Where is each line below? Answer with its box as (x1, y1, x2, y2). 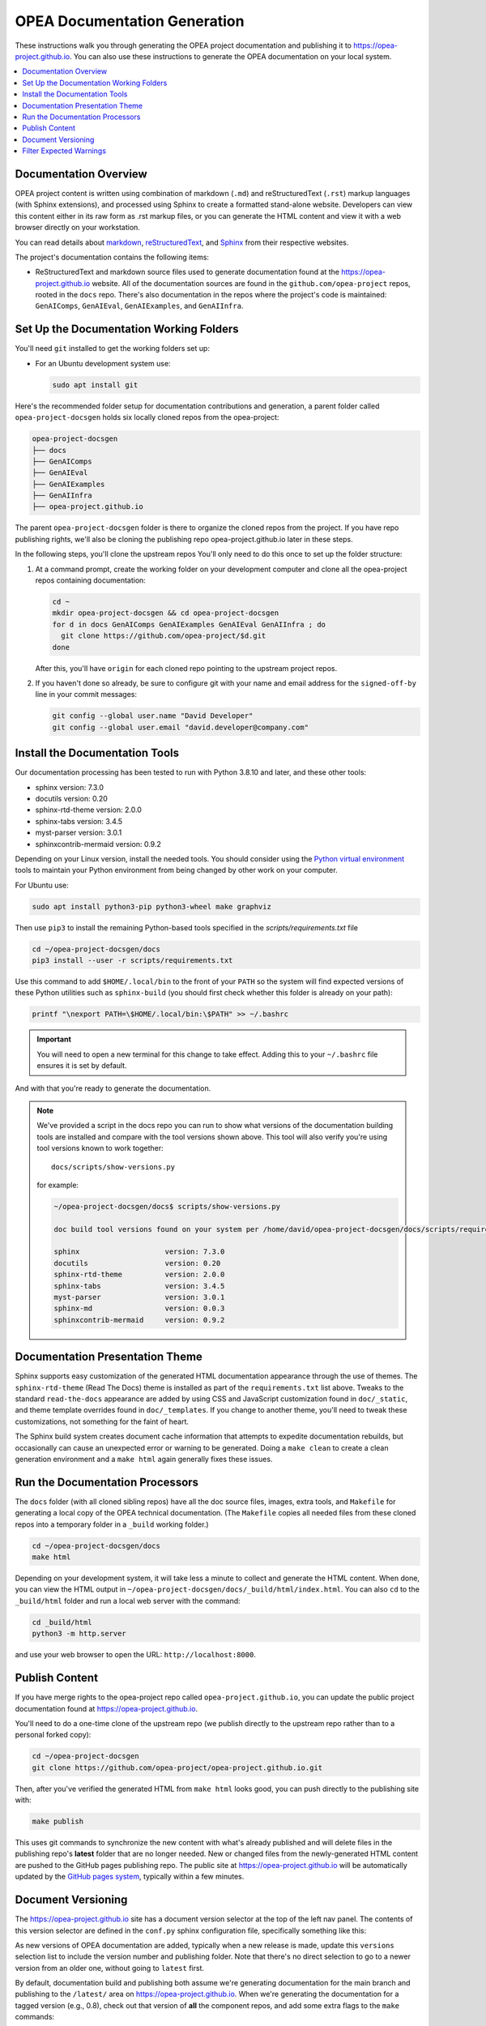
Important (36, 1034, 72, 1045)
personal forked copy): (15, 1730, 92, 1740)
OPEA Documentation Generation (15, 12, 245, 30)
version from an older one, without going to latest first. (15, 1963, 205, 1973)
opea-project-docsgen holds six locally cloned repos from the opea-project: (15, 412, 279, 422)
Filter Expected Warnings (22, 146, 107, 156)
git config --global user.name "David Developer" (52, 712, 254, 720)
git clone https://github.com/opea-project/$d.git (61, 631, 266, 640)
